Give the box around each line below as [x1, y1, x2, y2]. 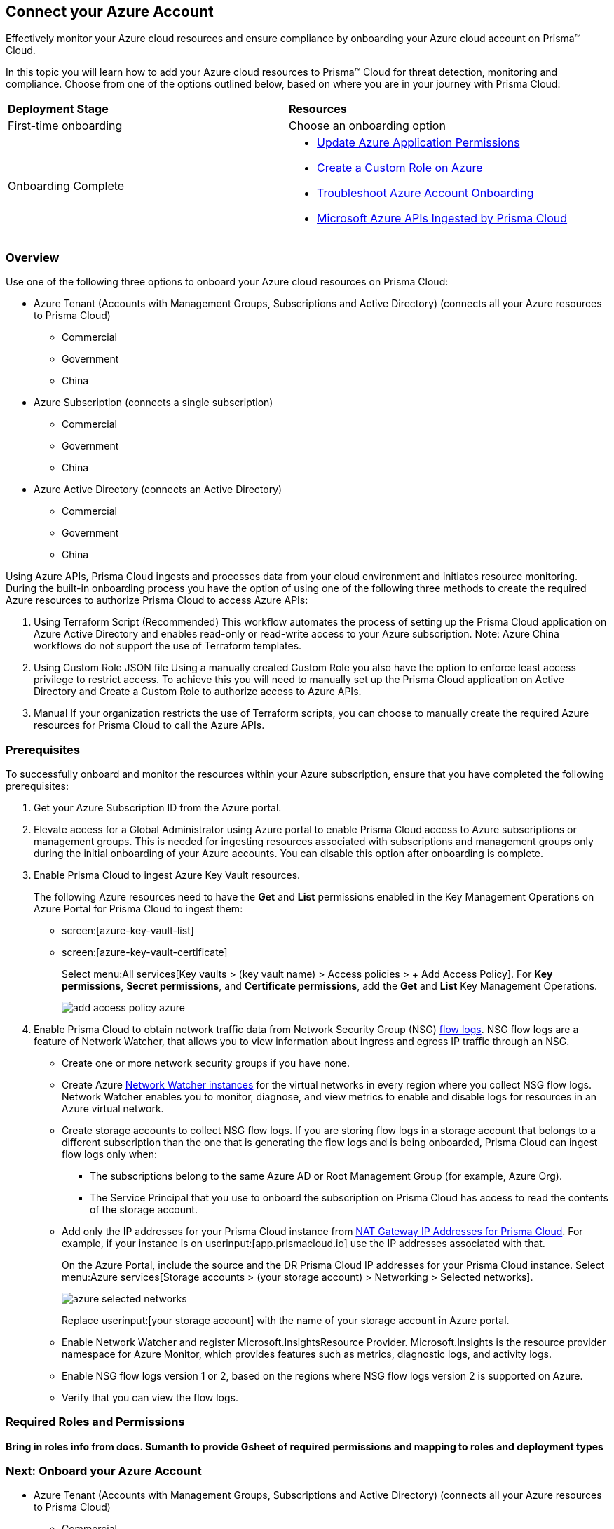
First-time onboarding [8, 119, 123, 133]
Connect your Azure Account [6, 3, 214, 20]
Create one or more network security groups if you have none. [62, 1056, 350, 1069]
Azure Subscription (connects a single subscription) [34, 396, 273, 409]
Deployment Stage [8, 102, 109, 116]
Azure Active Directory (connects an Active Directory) [34, 483, 282, 496]
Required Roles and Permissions [6, 1415, 185, 1429]
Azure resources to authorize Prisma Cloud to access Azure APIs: [6, 594, 308, 607]
